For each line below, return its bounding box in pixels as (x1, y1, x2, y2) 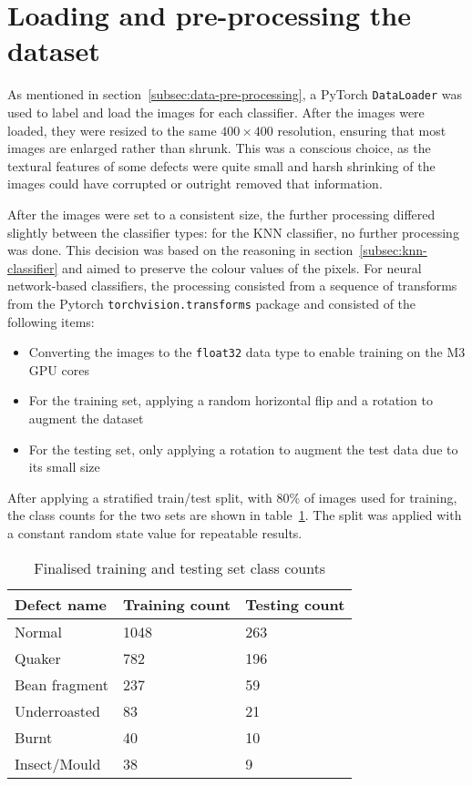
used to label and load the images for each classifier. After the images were (7, 102, 425, 121)
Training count (122, 593, 231, 615)
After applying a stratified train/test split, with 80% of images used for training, (7, 487, 457, 506)
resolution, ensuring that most (277, 120, 446, 139)
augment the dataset (28, 409, 144, 427)
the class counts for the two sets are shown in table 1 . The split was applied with (7, 505, 462, 525)
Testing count (245, 593, 345, 615)
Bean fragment (15, 673, 108, 695)
